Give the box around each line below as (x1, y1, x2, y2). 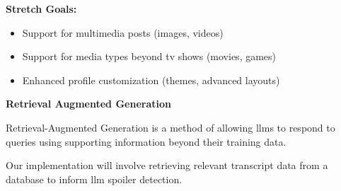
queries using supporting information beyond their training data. (6, 134, 287, 149)
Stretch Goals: (6, 1, 77, 16)
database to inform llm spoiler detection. (6, 171, 183, 186)
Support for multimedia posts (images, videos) (22, 25, 224, 40)
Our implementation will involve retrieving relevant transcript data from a (6, 158, 328, 173)
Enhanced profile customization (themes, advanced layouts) (22, 72, 280, 87)
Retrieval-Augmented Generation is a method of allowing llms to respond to (6, 120, 335, 134)
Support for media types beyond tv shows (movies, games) (22, 49, 277, 64)
